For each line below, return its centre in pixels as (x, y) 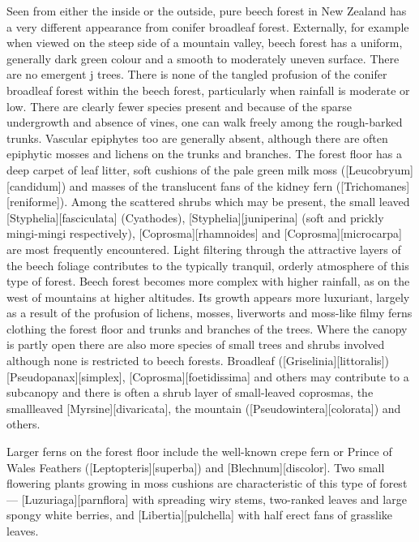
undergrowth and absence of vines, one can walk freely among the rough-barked (205, 122)
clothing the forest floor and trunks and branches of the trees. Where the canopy (207, 328)
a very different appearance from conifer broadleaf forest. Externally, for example (208, 26)
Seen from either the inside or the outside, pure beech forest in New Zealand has (207, 11)
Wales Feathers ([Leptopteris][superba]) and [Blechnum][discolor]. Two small (196, 467)
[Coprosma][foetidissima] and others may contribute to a (269, 376)
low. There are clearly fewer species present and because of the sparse (180, 106)
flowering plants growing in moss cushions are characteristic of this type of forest (207, 483)
